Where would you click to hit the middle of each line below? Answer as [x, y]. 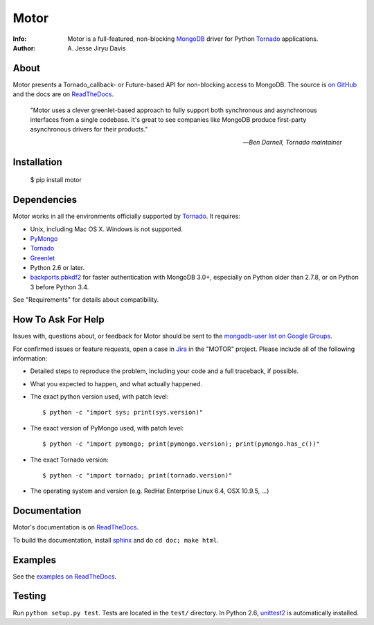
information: [30, 358]
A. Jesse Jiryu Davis [97, 48]
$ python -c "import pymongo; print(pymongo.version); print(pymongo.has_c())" [181, 444]
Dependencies [45, 200]
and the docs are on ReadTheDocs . [63, 94]
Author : [24, 48]
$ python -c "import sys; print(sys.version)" [123, 413]
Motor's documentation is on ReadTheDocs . [75, 527]
